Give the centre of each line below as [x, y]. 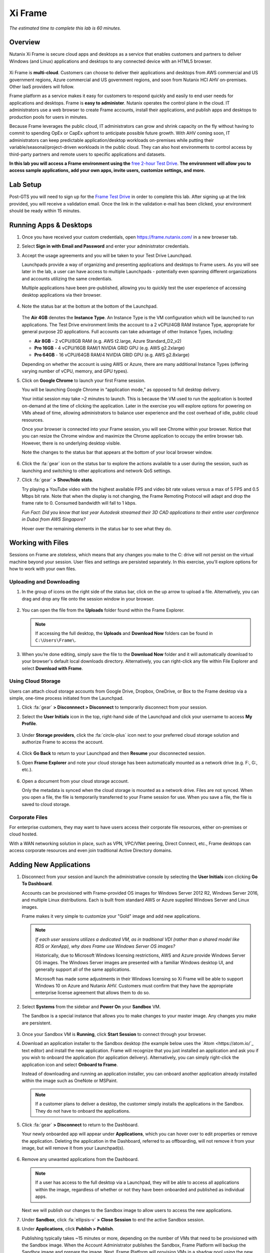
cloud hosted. [23, 834]
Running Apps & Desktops [51, 225]
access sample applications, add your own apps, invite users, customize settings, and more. [107, 170]
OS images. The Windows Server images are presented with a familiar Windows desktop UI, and [134, 962]
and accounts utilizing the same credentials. [67, 279]
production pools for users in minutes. [48, 117]
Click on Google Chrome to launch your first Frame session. [84, 380]
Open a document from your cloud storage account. [75, 781]
